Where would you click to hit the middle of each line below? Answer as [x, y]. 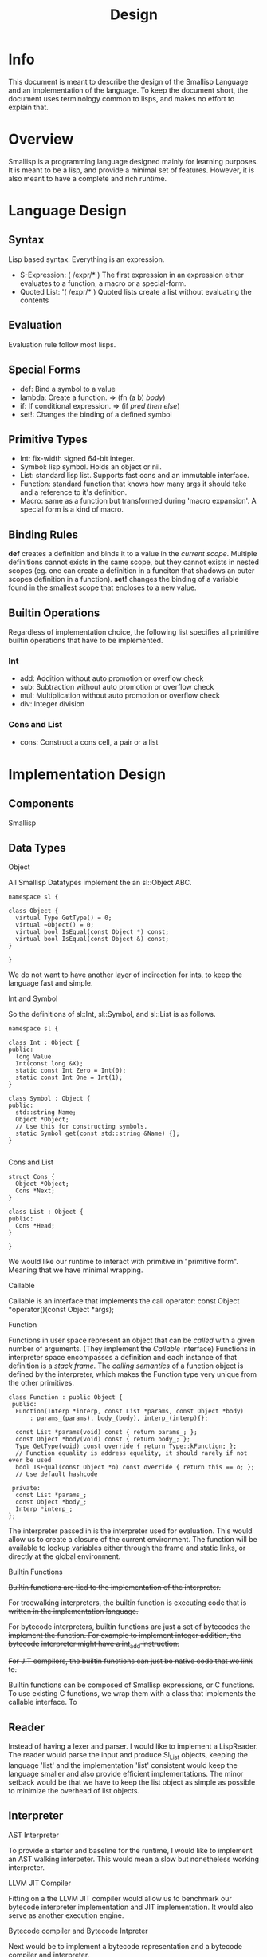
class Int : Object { [44, 1043]
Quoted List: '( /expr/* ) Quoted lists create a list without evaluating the [136, 291]
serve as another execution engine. [66, 1915]
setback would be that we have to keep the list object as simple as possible [132, 1782]
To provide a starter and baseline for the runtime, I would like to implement [130, 1850]
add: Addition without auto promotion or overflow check [112, 678]
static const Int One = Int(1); [69, 1078]
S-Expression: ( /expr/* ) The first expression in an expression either [132, 275]
